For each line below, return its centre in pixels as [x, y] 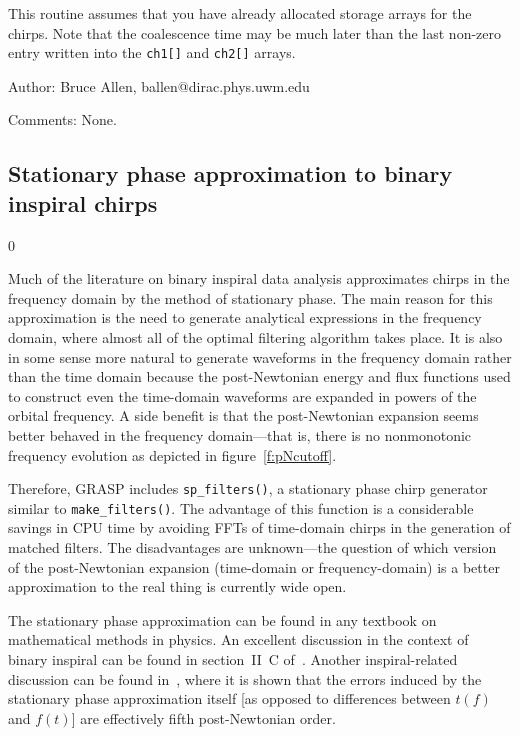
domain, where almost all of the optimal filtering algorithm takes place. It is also [255, 337]
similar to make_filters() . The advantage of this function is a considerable [241, 507]
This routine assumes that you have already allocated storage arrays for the [240, 13]
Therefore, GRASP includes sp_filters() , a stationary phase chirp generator [248, 488]
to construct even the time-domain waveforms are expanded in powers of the [242, 395]
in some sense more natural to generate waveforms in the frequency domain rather [260, 356]
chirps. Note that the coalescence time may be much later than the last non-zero [254, 32]
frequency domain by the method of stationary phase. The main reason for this [250, 297]
